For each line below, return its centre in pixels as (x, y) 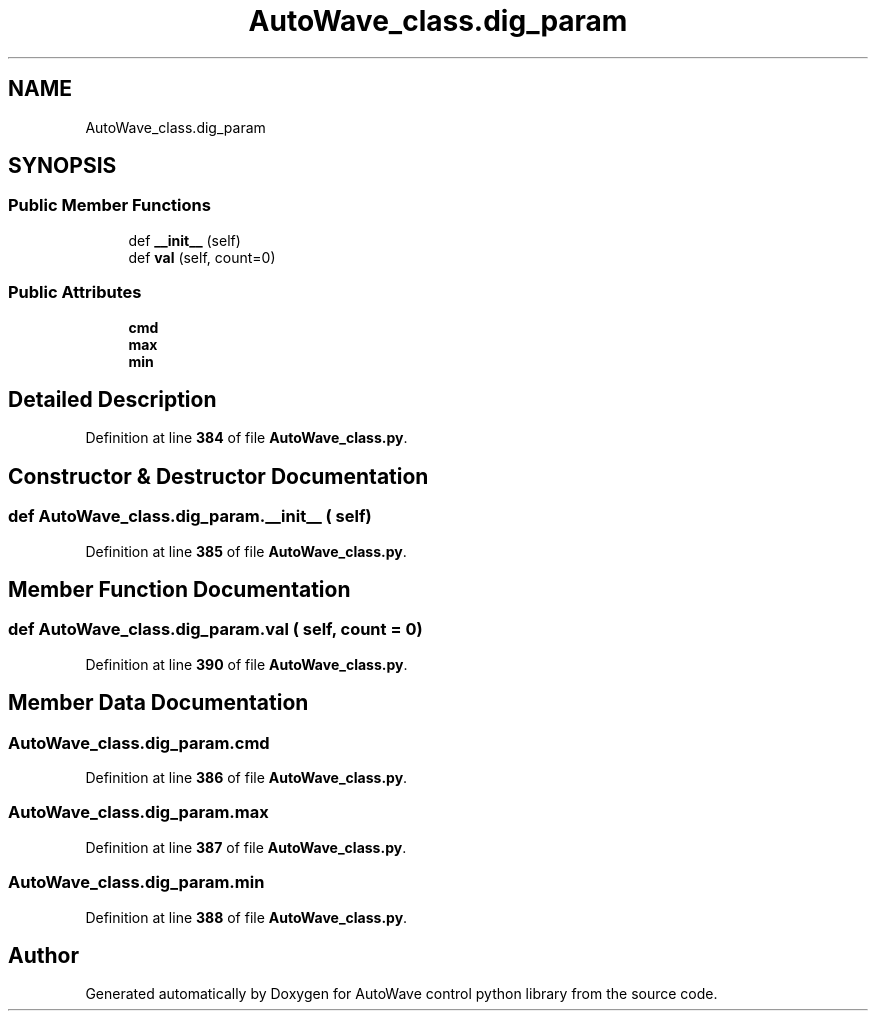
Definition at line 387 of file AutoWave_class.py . (246, 847)
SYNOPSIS (62, 166)
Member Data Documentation (158, 703)
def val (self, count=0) (202, 257)
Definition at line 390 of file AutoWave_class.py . (246, 664)
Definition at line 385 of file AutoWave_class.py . (246, 551)
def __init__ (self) (184, 240)
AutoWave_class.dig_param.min (136, 882)
